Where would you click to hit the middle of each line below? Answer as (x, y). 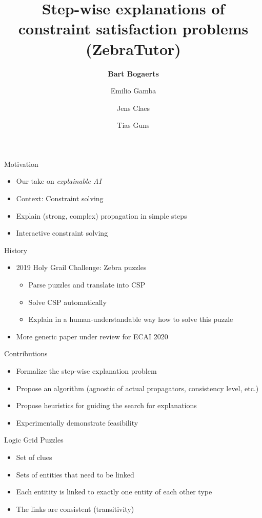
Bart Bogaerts (133, 73)
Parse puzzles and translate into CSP (87, 285)
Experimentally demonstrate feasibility (77, 422)
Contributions (26, 353)
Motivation (21, 164)
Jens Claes (133, 108)
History (16, 250)
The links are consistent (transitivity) (75, 509)
